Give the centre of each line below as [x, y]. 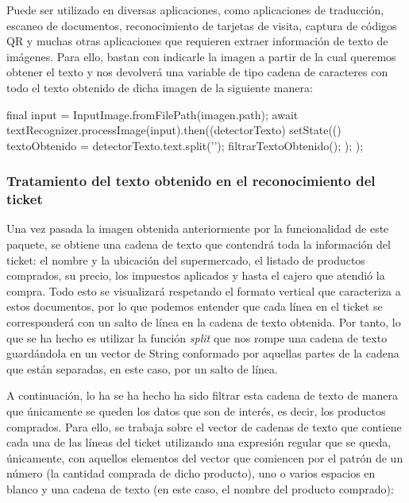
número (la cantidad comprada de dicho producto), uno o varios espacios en [191, 473]
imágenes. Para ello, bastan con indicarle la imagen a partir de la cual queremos [201, 56]
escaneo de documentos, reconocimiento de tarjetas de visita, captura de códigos [202, 25]
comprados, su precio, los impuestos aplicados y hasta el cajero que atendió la [196, 275]
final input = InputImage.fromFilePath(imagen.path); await [152, 114]
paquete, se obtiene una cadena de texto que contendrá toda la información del [199, 244]
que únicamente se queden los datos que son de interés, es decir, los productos [196, 411]
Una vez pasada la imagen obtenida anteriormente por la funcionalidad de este [198, 228]
